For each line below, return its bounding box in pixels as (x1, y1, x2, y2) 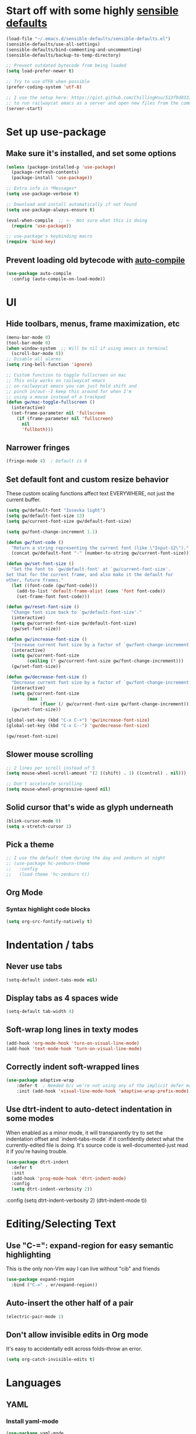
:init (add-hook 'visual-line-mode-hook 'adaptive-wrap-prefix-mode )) (16, 1088, 192, 1094)
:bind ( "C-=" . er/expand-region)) (11, 1282, 98, 1288)
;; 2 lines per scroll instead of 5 (6, 765, 95, 771)
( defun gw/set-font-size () (6, 561, 75, 567)
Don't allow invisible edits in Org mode (6, 1329, 149, 1340)
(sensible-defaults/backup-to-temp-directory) (6, 52, 121, 58)
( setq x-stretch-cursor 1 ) (6, 823, 72, 829)
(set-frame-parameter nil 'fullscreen (11, 411, 106, 416)
